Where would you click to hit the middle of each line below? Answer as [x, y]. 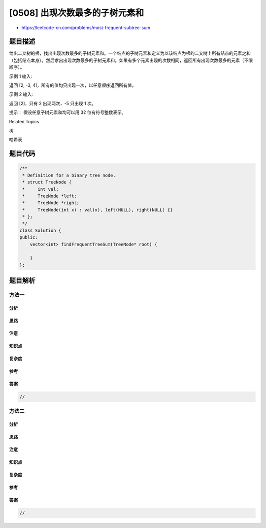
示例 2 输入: [21, 94]
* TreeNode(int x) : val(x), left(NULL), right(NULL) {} [98, 210]
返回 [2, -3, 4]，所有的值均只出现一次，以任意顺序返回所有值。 [73, 85]
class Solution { [40, 230]
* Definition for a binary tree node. [69, 175]
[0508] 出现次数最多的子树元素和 [77, 13]
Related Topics [24, 121]
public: [29, 237]
